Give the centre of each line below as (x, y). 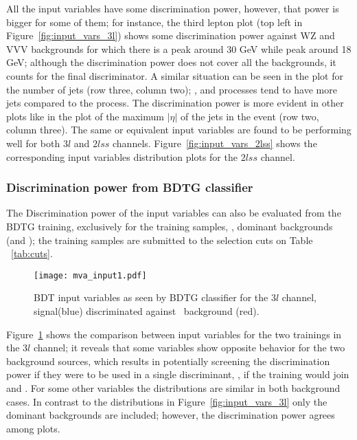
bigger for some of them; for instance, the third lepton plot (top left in (154, 22)
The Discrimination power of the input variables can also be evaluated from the (174, 213)
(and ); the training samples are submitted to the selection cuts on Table (160, 240)
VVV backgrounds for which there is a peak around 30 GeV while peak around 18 (179, 48)
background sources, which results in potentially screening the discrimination (168, 361)
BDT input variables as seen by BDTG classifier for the (151, 297)
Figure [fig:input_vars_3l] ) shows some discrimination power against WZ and (171, 35)
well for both (33, 143)
